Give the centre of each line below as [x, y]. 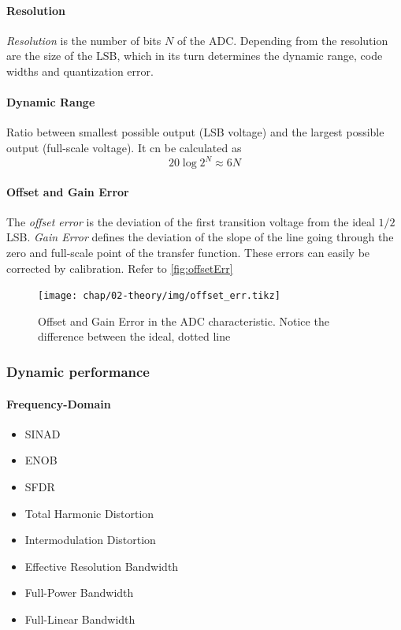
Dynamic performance [78, 371]
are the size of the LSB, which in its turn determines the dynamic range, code [195, 56]
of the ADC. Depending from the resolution [282, 40]
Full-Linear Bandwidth [80, 619]
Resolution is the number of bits [84, 40]
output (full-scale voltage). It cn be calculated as [124, 147]
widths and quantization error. [80, 71]
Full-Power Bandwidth [79, 593]
